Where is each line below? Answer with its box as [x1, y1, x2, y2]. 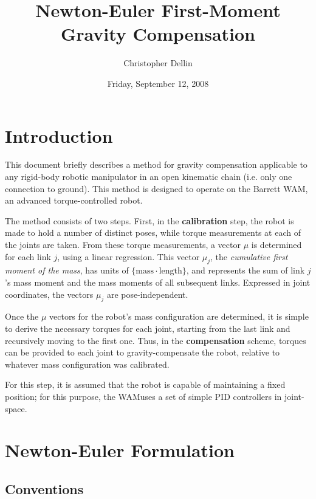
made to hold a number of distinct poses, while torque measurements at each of [5, 226, 301, 239]
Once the [5, 310, 39, 323]
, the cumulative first [210, 250, 288, 263]
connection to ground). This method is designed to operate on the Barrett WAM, [5, 182, 308, 194]
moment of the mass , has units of [5, 264, 129, 277]
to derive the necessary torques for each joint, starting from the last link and [5, 322, 290, 334]
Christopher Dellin [123, 57, 193, 69]
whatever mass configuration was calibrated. [5, 357, 170, 370]
